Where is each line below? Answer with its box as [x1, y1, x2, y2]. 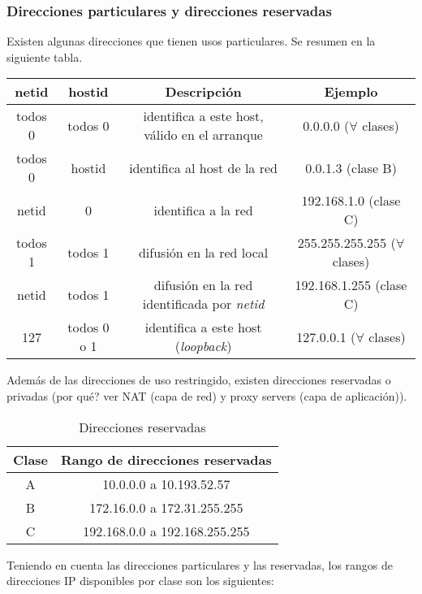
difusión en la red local [138, 242, 269, 262]
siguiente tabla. [6, 48, 83, 65]
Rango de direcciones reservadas [61, 449, 272, 469]
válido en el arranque [144, 125, 263, 145]
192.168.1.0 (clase [301, 191, 401, 210]
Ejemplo [324, 82, 378, 102]
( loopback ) [174, 336, 232, 356]
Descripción [165, 82, 242, 102]
